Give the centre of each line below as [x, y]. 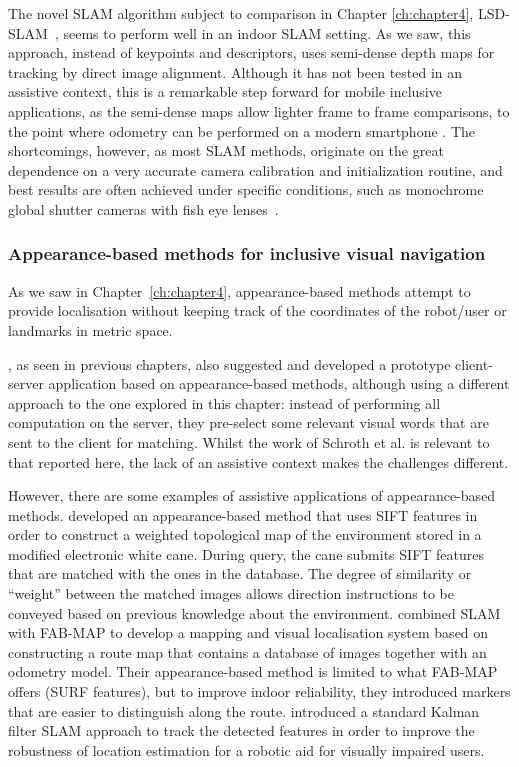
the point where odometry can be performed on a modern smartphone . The [241, 130]
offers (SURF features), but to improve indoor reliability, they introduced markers [259, 691]
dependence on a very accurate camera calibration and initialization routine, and [255, 169]
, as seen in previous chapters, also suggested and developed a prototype [229, 363]
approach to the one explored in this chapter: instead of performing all [224, 402]
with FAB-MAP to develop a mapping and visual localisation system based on [248, 632]
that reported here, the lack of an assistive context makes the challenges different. [258, 461]
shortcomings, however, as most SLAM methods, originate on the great [226, 150]
